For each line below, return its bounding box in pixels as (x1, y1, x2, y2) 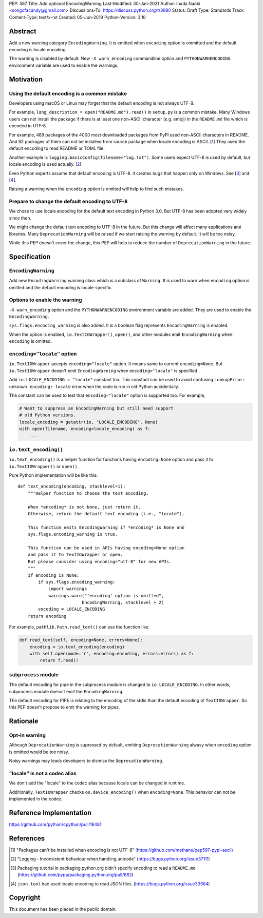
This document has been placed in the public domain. (9, 906, 117, 912)
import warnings (48, 586, 87, 592)
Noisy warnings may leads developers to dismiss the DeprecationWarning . (9, 758, 163, 764)
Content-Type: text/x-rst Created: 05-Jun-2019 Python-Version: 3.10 (9, 14, 146, 20)
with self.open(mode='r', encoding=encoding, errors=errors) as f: (29, 651, 194, 656)
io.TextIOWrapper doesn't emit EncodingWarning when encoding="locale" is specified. (9, 368, 199, 373)
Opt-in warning (9, 732, 46, 739)
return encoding (27, 613, 67, 619)
